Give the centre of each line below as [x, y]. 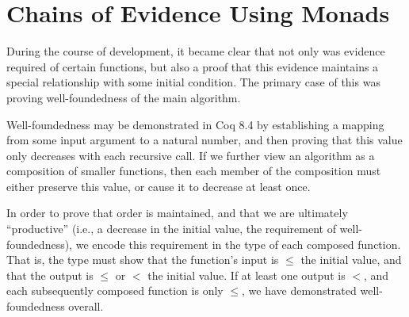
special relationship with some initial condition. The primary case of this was [193, 82]
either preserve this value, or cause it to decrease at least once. [159, 186]
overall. [86, 306]
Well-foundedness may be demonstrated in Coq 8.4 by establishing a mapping [195, 124]
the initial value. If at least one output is [247, 275]
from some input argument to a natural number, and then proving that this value [204, 140]
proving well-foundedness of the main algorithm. [124, 97]
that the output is [50, 275]
